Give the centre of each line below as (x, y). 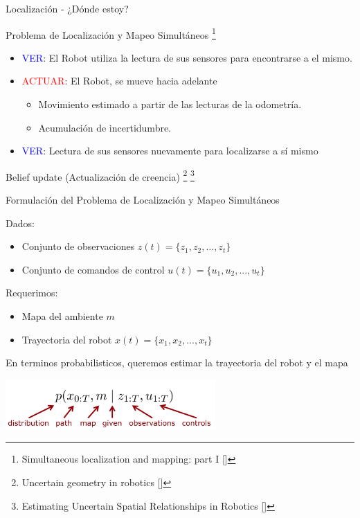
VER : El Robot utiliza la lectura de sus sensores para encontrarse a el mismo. (187, 57)
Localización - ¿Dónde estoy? (67, 8)
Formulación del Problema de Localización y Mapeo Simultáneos (143, 200)
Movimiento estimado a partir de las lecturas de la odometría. (170, 104)
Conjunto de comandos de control (93, 269)
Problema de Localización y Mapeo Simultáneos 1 (111, 33)
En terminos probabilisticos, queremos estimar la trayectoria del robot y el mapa (177, 363)
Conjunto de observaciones (78, 246)
